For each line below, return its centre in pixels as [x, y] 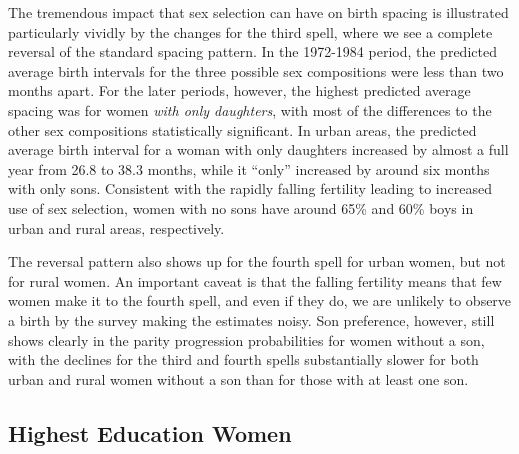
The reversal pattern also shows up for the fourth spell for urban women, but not [257, 261]
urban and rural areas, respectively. [116, 227]
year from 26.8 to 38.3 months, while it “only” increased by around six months [249, 168]
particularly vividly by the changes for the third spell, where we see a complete [250, 31]
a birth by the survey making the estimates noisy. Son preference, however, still [251, 319]
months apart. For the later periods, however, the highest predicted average [239, 90]
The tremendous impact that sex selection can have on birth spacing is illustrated [258, 12]
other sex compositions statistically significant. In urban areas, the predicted [242, 129]
